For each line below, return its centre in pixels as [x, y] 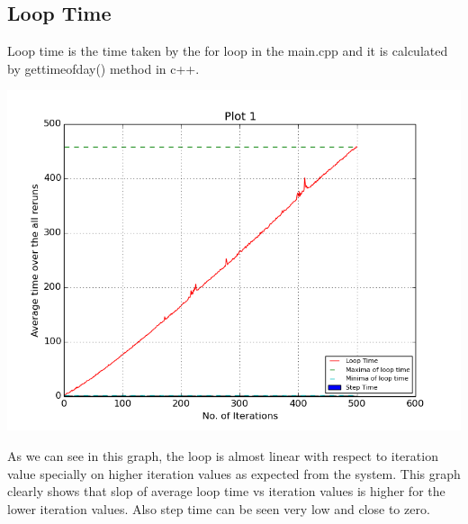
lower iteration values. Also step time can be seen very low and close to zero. [219, 508]
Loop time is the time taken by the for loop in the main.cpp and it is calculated [228, 51]
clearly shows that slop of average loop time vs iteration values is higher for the [226, 491]
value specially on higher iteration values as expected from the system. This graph [234, 473]
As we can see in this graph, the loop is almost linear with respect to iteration [223, 455]
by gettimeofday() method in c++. [103, 68]
